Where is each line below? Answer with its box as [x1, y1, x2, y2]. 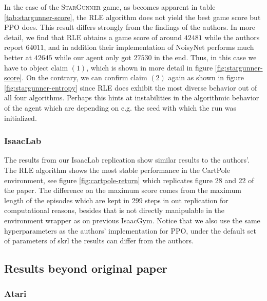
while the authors [204, 31, 260, 42]
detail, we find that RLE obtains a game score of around [4, 31, 182, 42]
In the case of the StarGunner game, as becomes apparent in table [4, 2, 216, 12]
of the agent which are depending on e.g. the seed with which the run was [4, 102, 237, 113]
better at [4, 51, 32, 62]
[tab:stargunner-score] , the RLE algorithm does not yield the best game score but [4, 11, 261, 22]
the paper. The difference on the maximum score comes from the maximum [4, 185, 241, 196]
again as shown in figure [168, 72, 244, 83]
